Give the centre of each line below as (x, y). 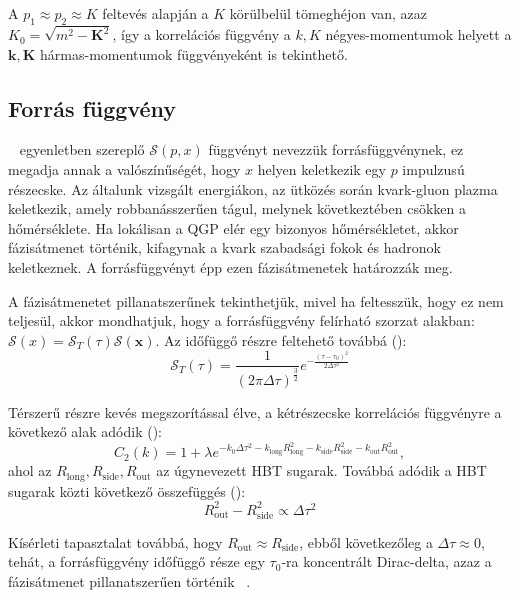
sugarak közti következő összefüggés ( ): (127, 490)
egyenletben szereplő (82, 149)
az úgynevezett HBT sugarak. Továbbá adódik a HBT (321, 470)
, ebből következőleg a (366, 541)
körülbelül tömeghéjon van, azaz (328, 13)
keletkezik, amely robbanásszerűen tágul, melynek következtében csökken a (237, 208)
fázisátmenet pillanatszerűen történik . (129, 580)
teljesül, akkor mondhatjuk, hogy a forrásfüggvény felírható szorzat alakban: (241, 320)
